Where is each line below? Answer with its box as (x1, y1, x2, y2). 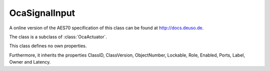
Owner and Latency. (9, 59, 51, 65)
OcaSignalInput (9, 7, 75, 18)
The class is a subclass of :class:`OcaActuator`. (9, 34, 107, 40)
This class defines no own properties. (9, 43, 87, 49)
